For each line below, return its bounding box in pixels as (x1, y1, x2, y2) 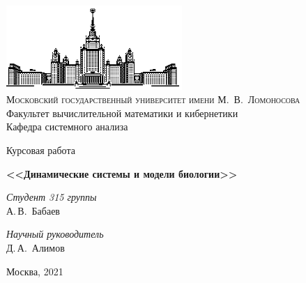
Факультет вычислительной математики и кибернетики (6, 105, 238, 120)
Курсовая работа (6, 142, 75, 157)
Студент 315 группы (6, 190, 97, 204)
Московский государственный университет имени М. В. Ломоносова (6, 92, 300, 107)
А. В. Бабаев (6, 203, 60, 217)
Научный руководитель (6, 227, 104, 241)
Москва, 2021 (6, 263, 63, 278)
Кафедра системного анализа (6, 119, 128, 134)
